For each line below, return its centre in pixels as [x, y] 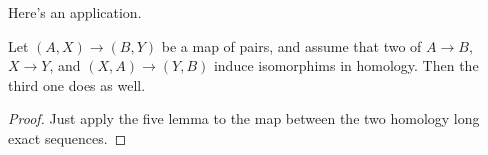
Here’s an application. [75, 12]
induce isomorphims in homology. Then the [346, 65]
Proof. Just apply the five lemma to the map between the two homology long [244, 118]
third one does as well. [77, 84]
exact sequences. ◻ [67, 137]
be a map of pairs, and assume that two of [291, 45]
